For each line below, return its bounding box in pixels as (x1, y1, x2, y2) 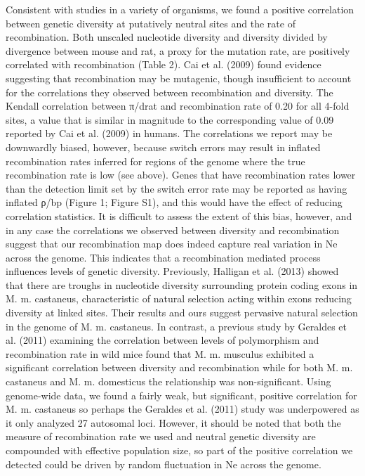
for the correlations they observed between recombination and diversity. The (6, 84, 333, 99)
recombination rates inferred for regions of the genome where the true (6, 153, 305, 168)
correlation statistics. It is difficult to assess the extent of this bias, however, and (6, 208, 352, 223)
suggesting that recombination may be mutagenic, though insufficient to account (6, 70, 352, 85)
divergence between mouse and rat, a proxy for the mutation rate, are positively (6, 43, 350, 58)
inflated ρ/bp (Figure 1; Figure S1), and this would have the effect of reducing (6, 195, 343, 210)
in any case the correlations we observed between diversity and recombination (6, 222, 340, 237)
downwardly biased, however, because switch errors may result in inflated (6, 139, 321, 154)
